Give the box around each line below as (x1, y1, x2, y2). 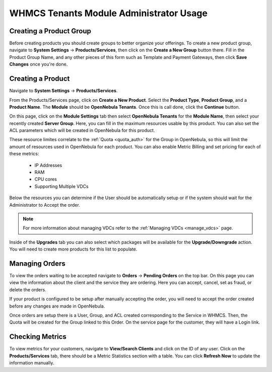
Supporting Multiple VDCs (34, 183, 89, 189)
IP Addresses (34, 162, 62, 168)
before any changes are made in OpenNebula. (9, 303, 105, 309)
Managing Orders (9, 259, 65, 268)
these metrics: (9, 151, 39, 157)
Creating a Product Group (9, 27, 92, 35)
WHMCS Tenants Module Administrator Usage (9, 8, 208, 19)
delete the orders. (9, 286, 46, 292)
